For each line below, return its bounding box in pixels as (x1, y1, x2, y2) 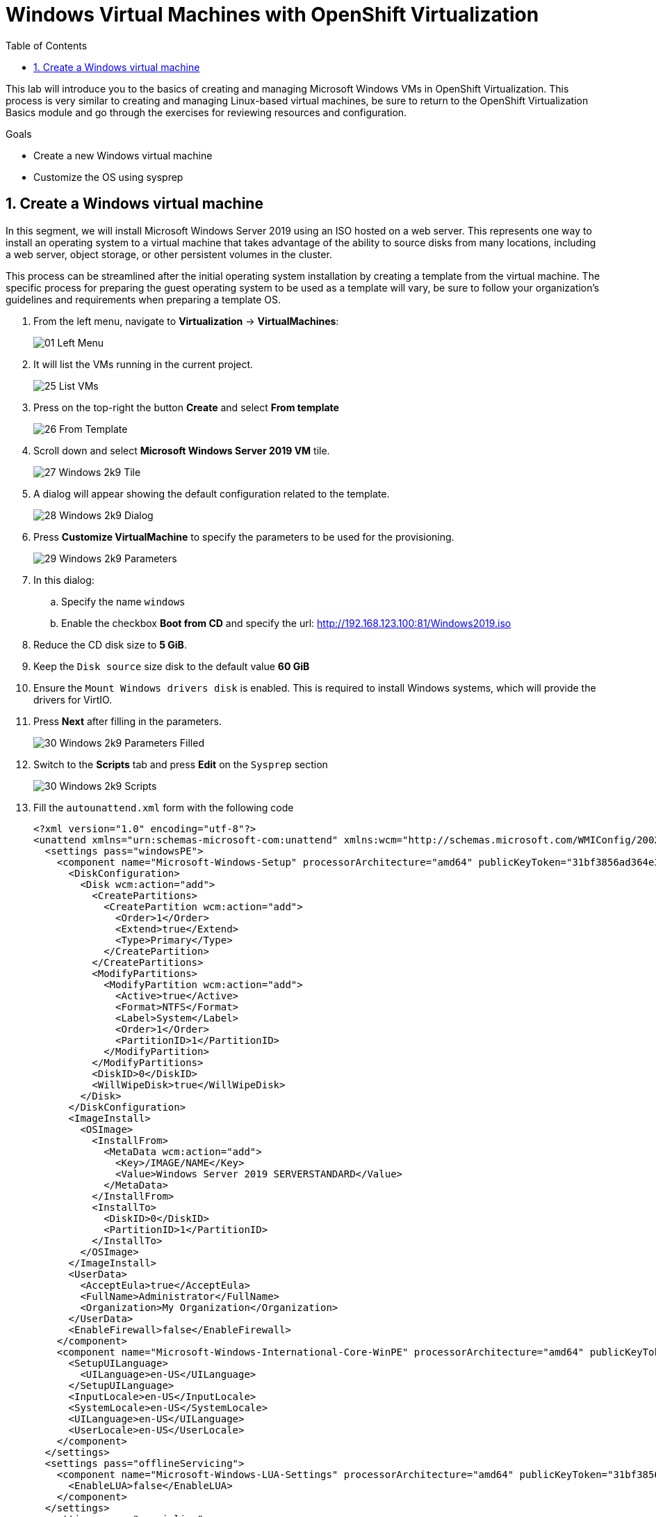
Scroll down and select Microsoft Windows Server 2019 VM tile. (33, 444, 330, 456)
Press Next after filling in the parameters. (33, 715, 222, 727)
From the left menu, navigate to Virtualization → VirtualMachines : (33, 315, 339, 327)
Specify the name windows (61, 595, 186, 607)
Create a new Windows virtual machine (33, 149, 213, 161)
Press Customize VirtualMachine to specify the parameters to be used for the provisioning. (33, 530, 454, 543)
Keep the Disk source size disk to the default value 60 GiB (33, 660, 310, 672)
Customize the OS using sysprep (33, 170, 183, 183)
